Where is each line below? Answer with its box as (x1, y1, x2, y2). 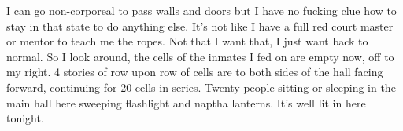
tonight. (6, 110, 44, 126)
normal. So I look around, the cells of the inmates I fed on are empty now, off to (6, 48, 394, 64)
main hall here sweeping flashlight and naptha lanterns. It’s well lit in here (6, 94, 366, 111)
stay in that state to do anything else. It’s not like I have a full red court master (6, 17, 394, 34)
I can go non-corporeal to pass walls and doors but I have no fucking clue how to (6, 2, 397, 18)
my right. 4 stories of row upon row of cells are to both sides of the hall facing (6, 64, 383, 80)
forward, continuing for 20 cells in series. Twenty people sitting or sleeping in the (6, 78, 396, 95)
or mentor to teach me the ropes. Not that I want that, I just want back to (6, 33, 368, 49)
